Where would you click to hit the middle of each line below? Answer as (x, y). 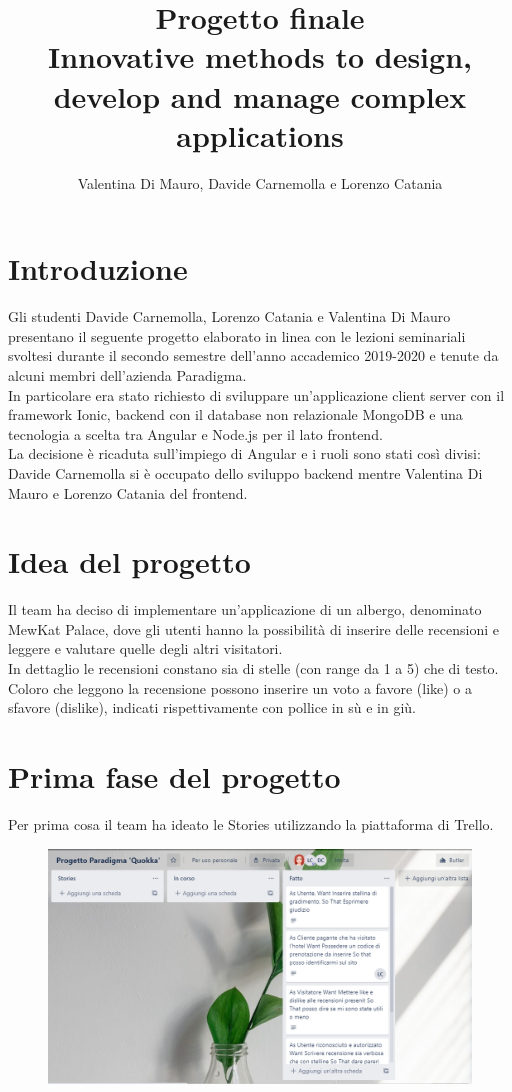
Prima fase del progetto (174, 776)
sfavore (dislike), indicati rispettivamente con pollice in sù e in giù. (212, 707)
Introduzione (98, 268)
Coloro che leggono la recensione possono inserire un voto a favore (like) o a (240, 687)
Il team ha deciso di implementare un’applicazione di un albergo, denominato (245, 609)
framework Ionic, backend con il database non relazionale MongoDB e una (235, 414)
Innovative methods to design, (260, 56)
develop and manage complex (260, 95)
